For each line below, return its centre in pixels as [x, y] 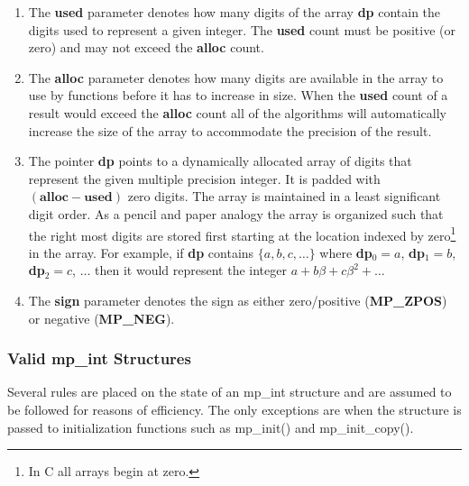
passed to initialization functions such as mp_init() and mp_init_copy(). [211, 427]
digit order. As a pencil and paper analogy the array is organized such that [236, 213]
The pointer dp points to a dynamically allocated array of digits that [220, 161]
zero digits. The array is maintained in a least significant [284, 196]
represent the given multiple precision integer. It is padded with [204, 178]
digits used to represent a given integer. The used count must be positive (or [242, 29]
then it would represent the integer [191, 270]
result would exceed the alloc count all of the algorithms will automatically [237, 112]
